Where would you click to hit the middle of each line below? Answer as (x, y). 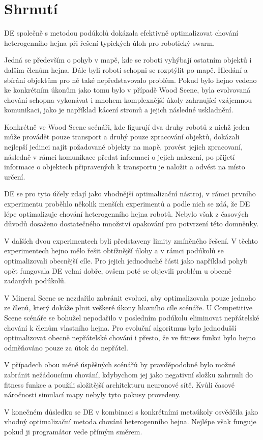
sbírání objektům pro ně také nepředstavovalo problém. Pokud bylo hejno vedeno (130, 80)
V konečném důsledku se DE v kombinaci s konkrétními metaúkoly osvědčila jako (131, 411)
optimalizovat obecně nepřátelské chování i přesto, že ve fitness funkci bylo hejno (130, 338)
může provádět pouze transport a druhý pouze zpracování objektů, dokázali (122, 137)
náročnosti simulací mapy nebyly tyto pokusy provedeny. (93, 394)
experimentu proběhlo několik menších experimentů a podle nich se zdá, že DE (127, 204)
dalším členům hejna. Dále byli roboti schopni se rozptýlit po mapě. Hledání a (126, 69)
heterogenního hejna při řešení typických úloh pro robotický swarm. (110, 42)
